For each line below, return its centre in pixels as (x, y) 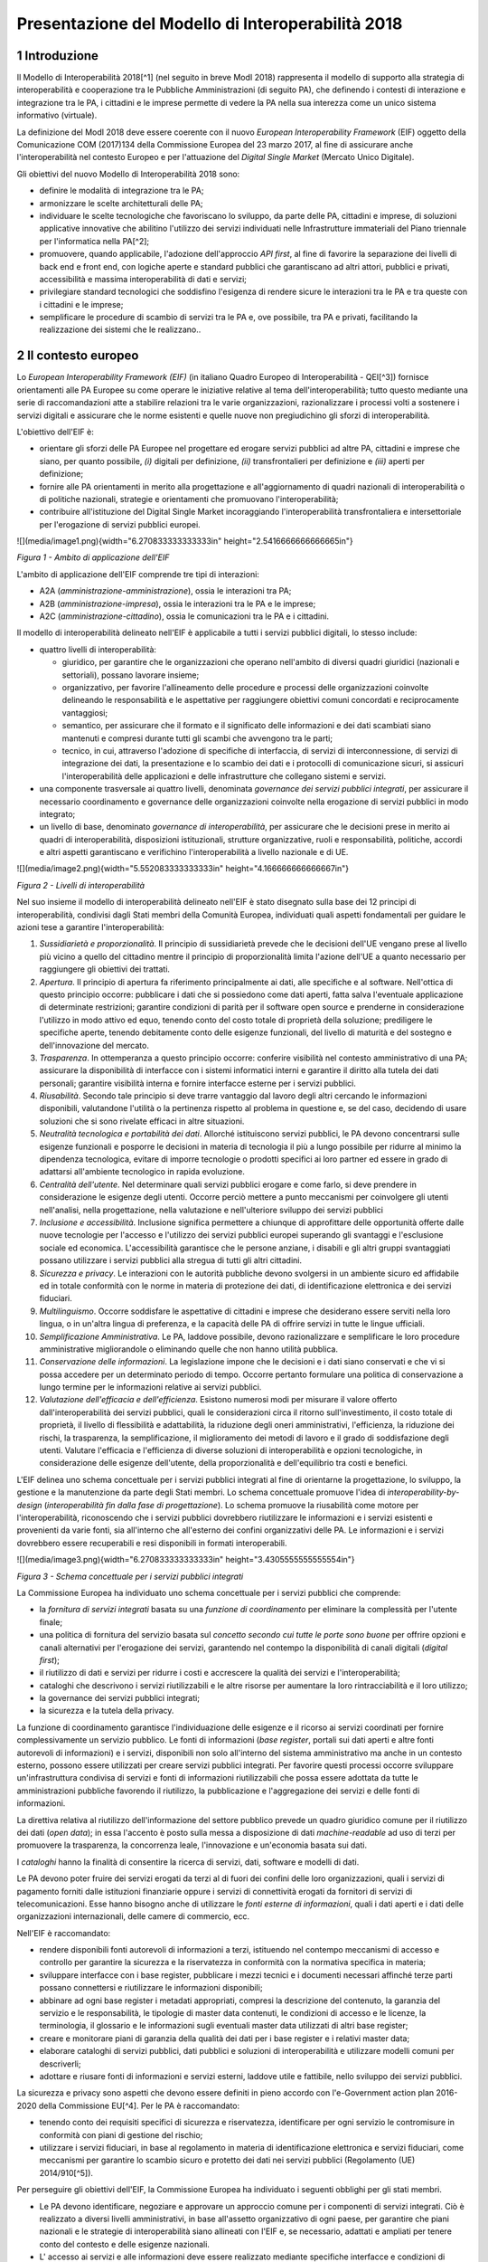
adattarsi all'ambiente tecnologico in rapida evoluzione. (142, 1172)
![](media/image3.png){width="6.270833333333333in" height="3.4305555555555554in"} (186, 1560)
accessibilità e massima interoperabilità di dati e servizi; (143, 279)
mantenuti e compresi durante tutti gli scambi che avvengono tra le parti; (197, 738)
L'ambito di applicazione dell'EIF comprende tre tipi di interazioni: (138, 574)
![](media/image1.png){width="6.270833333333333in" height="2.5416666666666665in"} (185, 541)
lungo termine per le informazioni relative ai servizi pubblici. (150, 1387)
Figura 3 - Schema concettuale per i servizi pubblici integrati (130, 1576)
